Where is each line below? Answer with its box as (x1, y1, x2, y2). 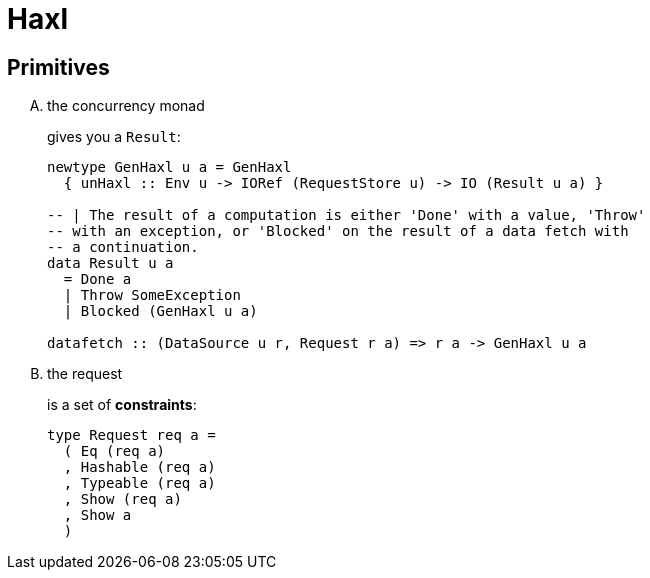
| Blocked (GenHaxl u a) (63, 303, 258, 320)
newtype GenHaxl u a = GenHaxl (47, 159, 292, 176)
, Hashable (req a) (63, 459, 216, 476)
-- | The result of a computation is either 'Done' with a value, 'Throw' (47, 207, 646, 224)
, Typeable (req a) (63, 475, 216, 492)
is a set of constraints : (47, 396, 197, 414)
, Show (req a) (63, 491, 182, 508)
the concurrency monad (47, 97, 205, 115)
